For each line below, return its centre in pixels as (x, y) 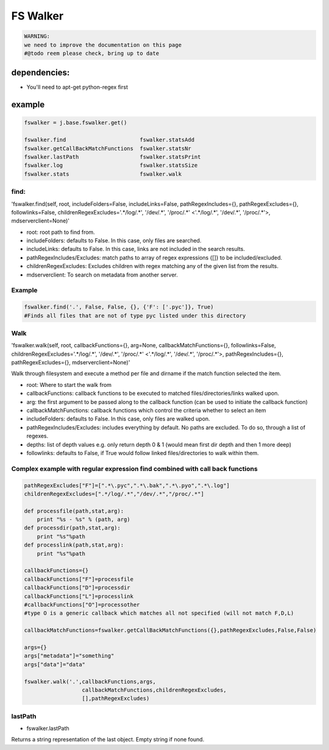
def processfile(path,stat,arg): (74, 511)
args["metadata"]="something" (69, 656)
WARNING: (37, 36)
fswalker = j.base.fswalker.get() (76, 123)
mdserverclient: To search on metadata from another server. (102, 275)
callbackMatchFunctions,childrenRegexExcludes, (154, 690)
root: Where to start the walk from (69, 384)
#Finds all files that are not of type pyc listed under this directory (135, 316)
